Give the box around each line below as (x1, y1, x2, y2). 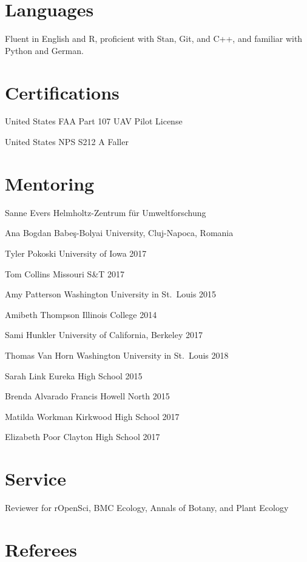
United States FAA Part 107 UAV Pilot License (5, 115, 183, 127)
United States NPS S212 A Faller (5, 135, 129, 148)
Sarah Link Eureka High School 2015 (5, 369, 143, 382)
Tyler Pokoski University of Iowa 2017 (5, 246, 147, 259)
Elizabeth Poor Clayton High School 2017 (5, 430, 160, 443)
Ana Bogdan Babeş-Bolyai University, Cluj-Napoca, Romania (5, 226, 234, 239)
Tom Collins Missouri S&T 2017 (5, 267, 125, 280)
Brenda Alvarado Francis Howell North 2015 (5, 390, 170, 402)
